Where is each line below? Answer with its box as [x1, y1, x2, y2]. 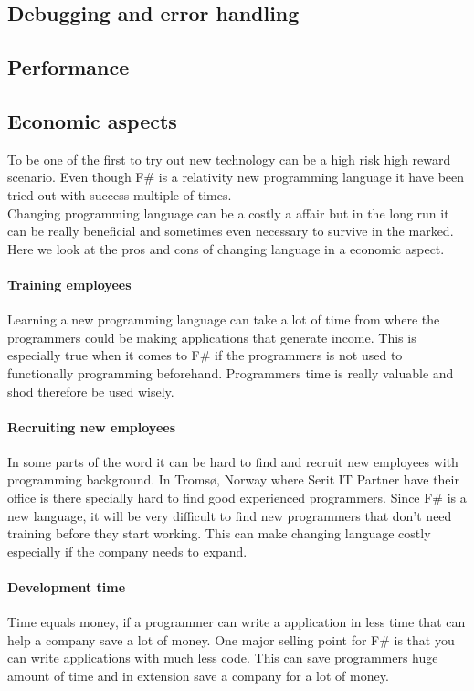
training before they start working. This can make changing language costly [7, 524, 431, 543]
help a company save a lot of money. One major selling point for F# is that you [7, 630, 455, 649]
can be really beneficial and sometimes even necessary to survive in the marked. [7, 221, 454, 240]
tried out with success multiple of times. [7, 185, 232, 204]
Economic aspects [7, 106, 177, 134]
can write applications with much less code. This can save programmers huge [7, 648, 438, 667]
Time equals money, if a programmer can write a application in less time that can [7, 612, 466, 632]
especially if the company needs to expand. [7, 541, 248, 560]
